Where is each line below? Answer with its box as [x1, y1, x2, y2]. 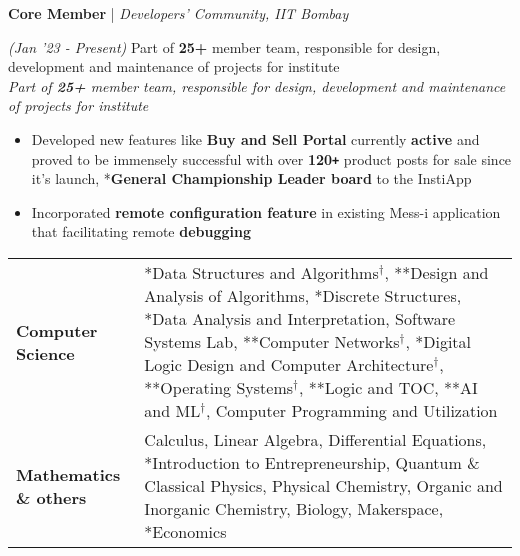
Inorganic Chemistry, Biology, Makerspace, [144, 497, 444, 520]
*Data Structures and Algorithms [144, 261, 379, 284]
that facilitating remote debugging [31, 221, 252, 242]
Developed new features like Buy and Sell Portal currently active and [31, 128, 480, 149]
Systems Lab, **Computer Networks [144, 330, 400, 353]
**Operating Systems [144, 376, 294, 399]
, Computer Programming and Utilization [206, 399, 498, 422]
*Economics [144, 520, 227, 543]
